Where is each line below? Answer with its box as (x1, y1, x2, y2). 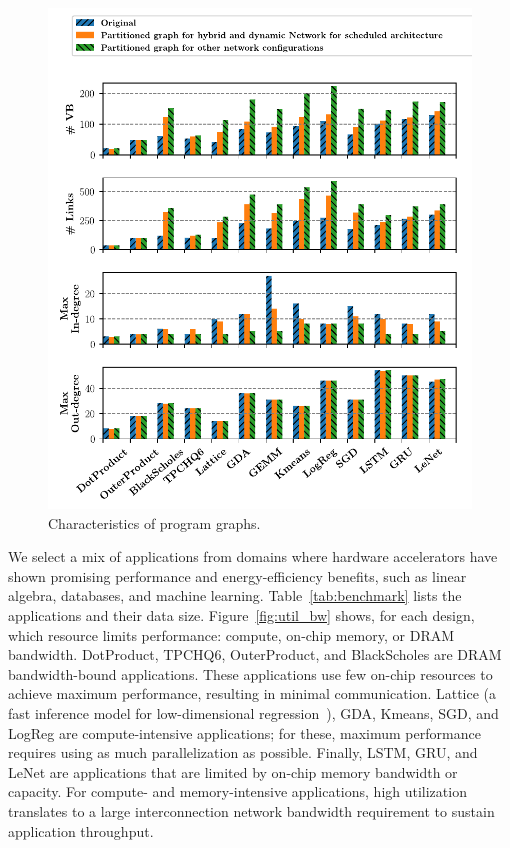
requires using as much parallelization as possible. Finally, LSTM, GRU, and (8, 742, 478, 763)
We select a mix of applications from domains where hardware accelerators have (8, 546, 498, 567)
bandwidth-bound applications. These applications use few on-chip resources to (8, 663, 493, 684)
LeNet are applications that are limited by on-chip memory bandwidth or (8, 761, 458, 782)
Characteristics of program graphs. (48, 512, 261, 533)
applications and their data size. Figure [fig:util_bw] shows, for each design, (8, 605, 475, 626)
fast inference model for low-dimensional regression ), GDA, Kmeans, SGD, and (8, 703, 499, 724)
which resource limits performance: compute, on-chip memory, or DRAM (8, 624, 455, 645)
